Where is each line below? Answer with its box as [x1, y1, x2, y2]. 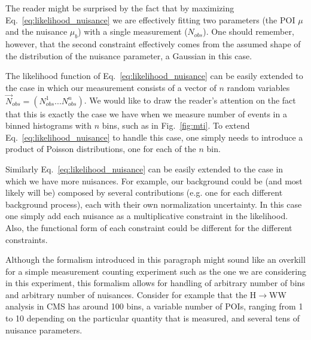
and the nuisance [5, 25, 68, 38]
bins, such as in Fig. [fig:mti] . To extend [102, 119, 250, 132]
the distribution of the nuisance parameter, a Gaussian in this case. [5, 49, 252, 62]
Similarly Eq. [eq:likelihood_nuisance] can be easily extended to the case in [5, 162, 283, 175]
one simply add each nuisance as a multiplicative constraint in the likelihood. [5, 210, 288, 222]
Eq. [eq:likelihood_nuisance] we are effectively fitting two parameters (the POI [5, 13, 295, 26]
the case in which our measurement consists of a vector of [5, 81, 217, 93]
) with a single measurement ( [78, 25, 188, 38]
